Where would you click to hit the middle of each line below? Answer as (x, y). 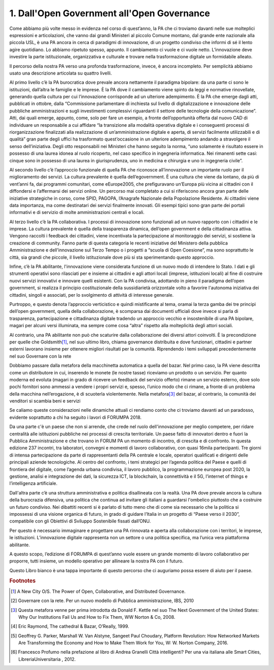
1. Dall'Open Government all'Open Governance (110, 13)
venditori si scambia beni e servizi (45, 401)
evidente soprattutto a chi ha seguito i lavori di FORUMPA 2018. (76, 417)
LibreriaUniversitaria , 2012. (47, 659)
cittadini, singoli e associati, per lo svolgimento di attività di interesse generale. (92, 295)
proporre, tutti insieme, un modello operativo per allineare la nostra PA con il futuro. (96, 561)
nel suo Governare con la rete (40, 356)
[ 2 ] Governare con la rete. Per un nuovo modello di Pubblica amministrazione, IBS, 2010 (102, 601)
